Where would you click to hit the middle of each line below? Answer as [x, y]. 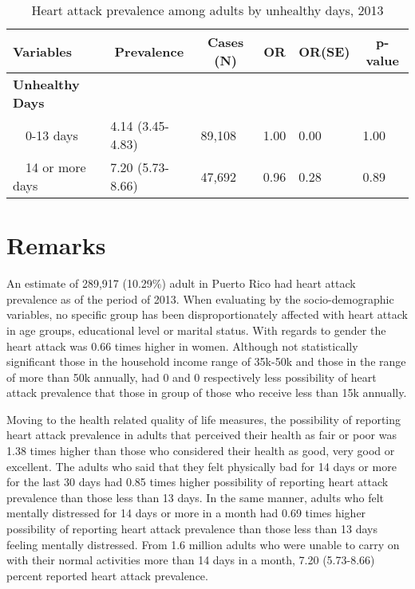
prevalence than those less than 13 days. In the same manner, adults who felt [196, 497]
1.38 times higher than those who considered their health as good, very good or [201, 451]
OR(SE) [324, 51]
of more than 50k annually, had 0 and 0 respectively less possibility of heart [192, 377]
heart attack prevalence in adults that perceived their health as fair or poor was [202, 435]
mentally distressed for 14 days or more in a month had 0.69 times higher [186, 513]
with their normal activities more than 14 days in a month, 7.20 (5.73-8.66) [191, 560]
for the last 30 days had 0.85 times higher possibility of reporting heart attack [198, 482]
